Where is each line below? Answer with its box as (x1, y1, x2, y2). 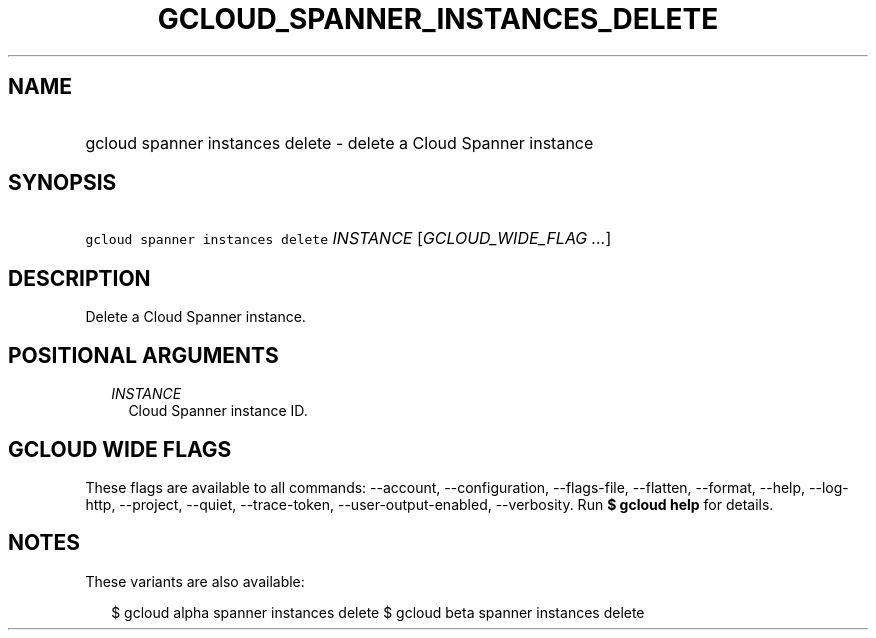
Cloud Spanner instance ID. (128, 402, 308, 420)
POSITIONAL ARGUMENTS (8, 342, 279, 368)
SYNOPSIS (8, 170, 117, 196)
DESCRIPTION (8, 265, 151, 291)
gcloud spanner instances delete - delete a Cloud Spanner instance (85, 132, 594, 153)
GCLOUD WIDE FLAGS (8, 436, 232, 462)
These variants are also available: (85, 572, 305, 590)
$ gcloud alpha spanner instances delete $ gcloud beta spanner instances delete (111, 603, 645, 621)
